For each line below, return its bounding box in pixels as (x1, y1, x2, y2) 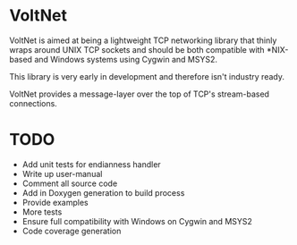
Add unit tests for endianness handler (21, 158, 161, 170)
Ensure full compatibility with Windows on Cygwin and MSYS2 (21, 215, 253, 226)
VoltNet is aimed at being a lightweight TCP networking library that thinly (9, 35, 277, 46)
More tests (21, 207, 63, 217)
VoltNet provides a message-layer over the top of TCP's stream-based (9, 89, 270, 99)
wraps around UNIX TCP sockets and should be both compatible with (9, 44, 266, 55)
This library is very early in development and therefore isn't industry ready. (9, 71, 284, 81)
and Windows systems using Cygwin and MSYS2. (34, 54, 217, 64)
